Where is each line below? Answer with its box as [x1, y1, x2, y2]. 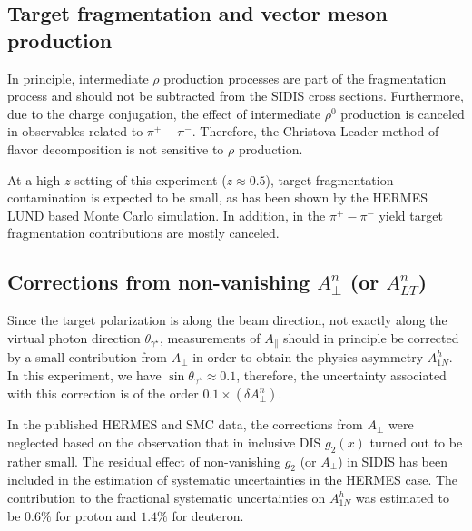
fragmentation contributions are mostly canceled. [7, 223, 280, 242]
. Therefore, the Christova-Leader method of [192, 122, 439, 141]
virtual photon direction [7, 328, 141, 347]
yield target [379, 205, 443, 224]
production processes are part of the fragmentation [163, 68, 447, 87]
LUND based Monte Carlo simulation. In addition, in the [7, 205, 326, 224]
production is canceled [340, 103, 465, 123]
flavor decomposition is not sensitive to [7, 139, 224, 158]
